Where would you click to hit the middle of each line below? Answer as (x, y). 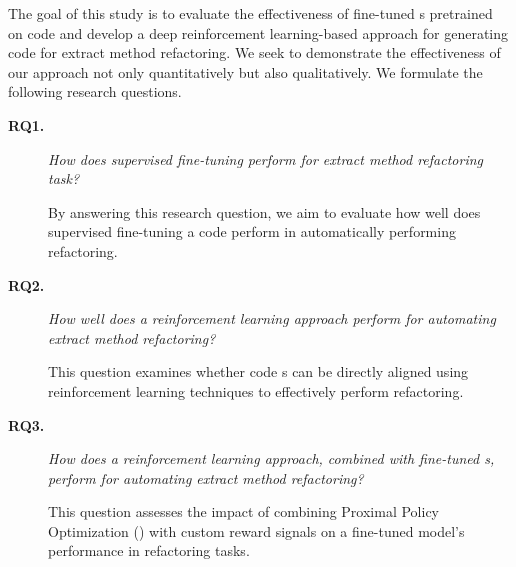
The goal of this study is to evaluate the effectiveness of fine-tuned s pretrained (250, 13)
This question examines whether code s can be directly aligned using (258, 371)
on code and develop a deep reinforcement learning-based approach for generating (258, 32)
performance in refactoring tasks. (149, 550)
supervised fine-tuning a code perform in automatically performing (252, 231)
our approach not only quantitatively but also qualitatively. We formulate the (245, 71)
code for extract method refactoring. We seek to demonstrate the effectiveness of (254, 52)
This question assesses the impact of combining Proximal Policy (243, 511)
